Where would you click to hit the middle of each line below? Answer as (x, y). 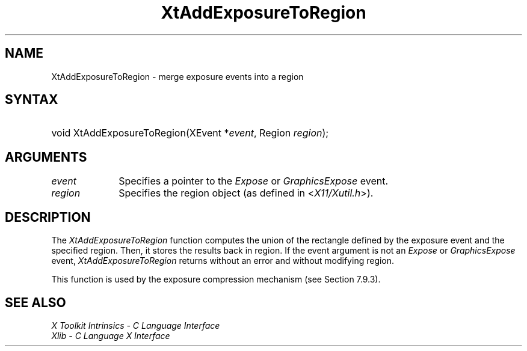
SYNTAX (32, 100)
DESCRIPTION (48, 217)
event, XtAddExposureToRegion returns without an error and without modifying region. (223, 261)
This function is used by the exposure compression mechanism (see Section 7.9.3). (216, 279)
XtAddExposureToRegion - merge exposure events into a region (177, 76)
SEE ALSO (35, 302)
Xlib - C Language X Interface (111, 335)
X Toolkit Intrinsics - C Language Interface (136, 325)
